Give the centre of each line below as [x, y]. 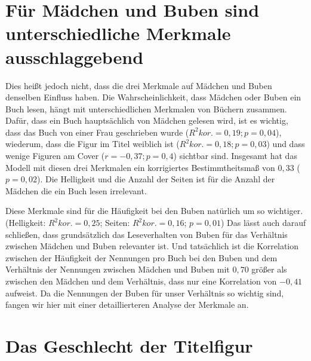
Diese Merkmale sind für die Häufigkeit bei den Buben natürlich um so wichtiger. [154, 211]
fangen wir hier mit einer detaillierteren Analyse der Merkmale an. [127, 305]
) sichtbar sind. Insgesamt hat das [235, 156]
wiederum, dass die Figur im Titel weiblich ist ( [93, 144]
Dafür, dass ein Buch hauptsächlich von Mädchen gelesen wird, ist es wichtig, [147, 120]
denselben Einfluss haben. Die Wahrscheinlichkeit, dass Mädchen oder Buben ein [153, 97]
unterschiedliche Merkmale [118, 33]
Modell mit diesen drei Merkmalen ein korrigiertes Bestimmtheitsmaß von [140, 167]
